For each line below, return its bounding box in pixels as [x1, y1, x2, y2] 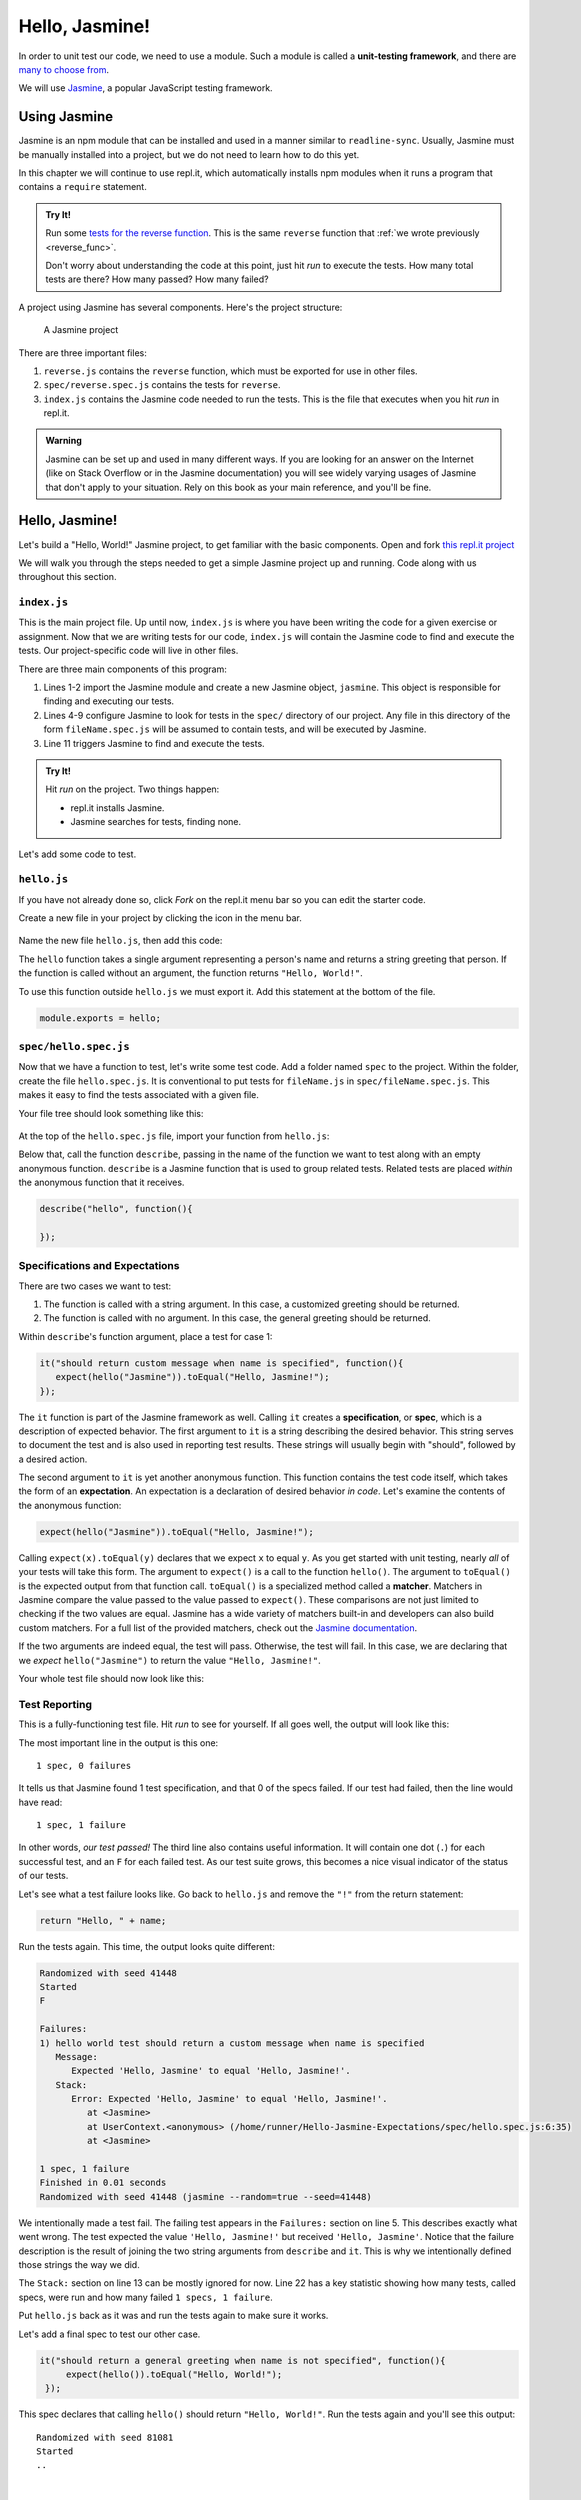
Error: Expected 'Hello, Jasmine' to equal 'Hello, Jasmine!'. [71, 2093, 388, 2105]
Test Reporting [18, 1697, 92, 1711]
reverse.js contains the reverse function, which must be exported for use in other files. [43, 365, 419, 377]
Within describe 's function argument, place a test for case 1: [18, 1330, 273, 1342]
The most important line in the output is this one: [18, 1736, 219, 1749]
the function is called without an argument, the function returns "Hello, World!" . [18, 967, 364, 979]
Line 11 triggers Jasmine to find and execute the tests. [43, 737, 265, 749]
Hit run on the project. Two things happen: [45, 783, 220, 795]
